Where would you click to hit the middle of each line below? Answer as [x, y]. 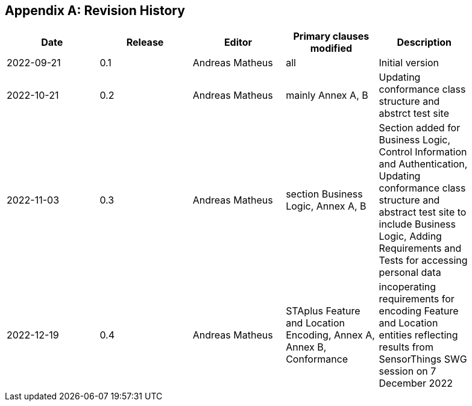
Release [145, 42]
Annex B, [306, 347]
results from [406, 347]
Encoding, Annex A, [330, 335]
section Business [324, 194]
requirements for [417, 299]
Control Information [423, 152]
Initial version [409, 63]
